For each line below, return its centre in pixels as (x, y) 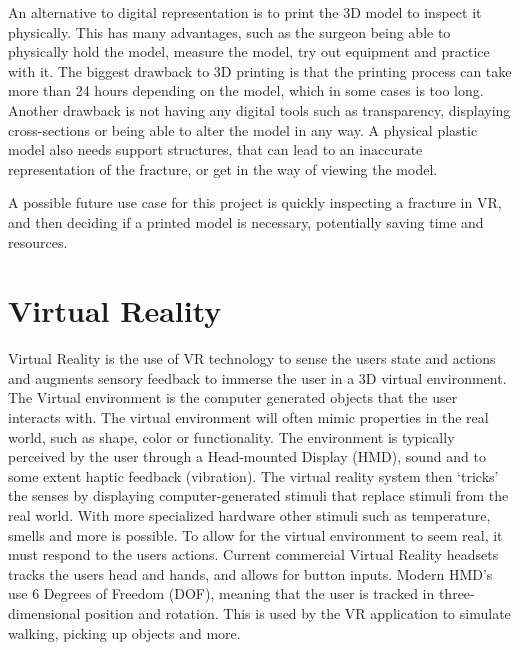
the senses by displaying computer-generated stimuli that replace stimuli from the (258, 495)
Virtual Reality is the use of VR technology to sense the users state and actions (252, 358)
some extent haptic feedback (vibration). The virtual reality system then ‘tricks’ (253, 475)
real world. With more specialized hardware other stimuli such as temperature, (249, 515)
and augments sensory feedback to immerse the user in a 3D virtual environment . (257, 377)
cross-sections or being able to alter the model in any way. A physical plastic (243, 129)
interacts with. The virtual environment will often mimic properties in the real (248, 417)
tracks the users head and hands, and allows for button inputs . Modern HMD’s (250, 573)
